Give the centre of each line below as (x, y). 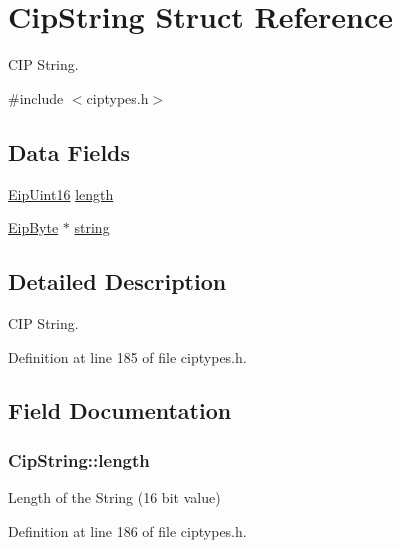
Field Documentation (120, 410)
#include (36, 97)
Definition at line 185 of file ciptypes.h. (127, 356)
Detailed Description (117, 281)
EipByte (33, 227)
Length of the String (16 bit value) (114, 497)
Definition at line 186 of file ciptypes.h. (127, 530)
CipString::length (79, 459)
